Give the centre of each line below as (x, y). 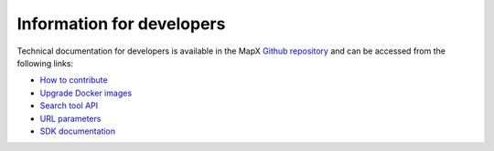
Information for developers (121, 24)
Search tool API (69, 106)
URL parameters (70, 118)
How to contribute (74, 80)
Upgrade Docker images (86, 93)
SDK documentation (78, 131)
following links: (45, 63)
